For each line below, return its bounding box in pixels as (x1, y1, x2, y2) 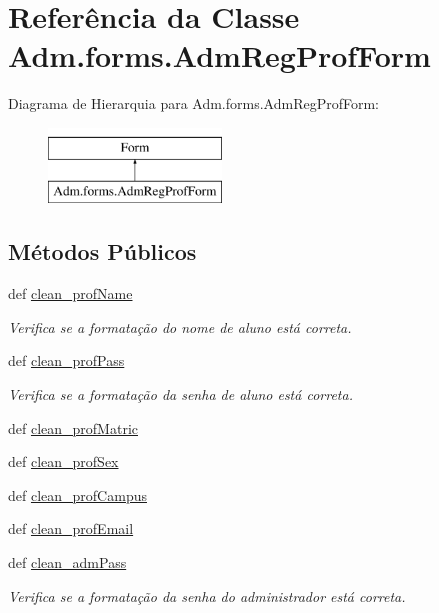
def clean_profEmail (8, 518, 134, 539)
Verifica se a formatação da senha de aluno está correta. (8, 384, 353, 405)
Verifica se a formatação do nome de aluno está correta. (8, 316, 352, 337)
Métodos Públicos (8, 236, 197, 267)
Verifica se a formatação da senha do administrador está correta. (8, 585, 406, 606)
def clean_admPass (8, 552, 127, 573)
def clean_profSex (8, 451, 119, 472)
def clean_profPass (8, 350, 125, 371)
